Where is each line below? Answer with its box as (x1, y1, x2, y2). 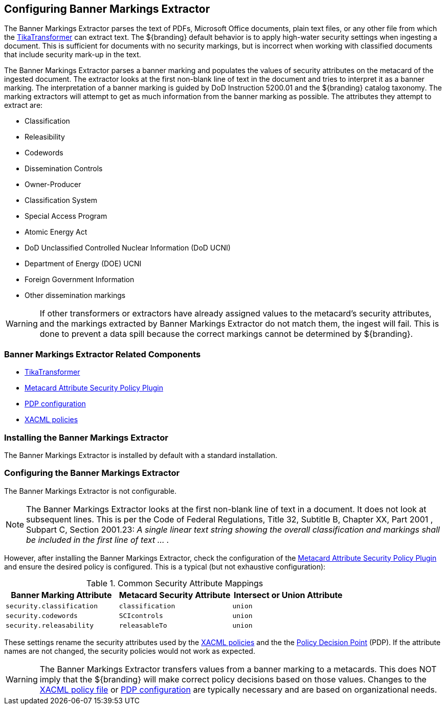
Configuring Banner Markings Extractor (4, 3, 210, 15)
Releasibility (25, 132, 65, 142)
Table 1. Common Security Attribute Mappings (86, 578, 263, 588)
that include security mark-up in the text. (4, 50, 141, 59)
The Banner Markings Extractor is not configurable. (4, 486, 176, 495)
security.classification (6, 602, 98, 610)
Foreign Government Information (25, 275, 135, 284)
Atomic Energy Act (25, 227, 87, 237)
